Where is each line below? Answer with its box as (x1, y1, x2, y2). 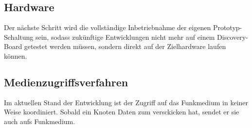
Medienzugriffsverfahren (4, 74, 128, 89)
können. (4, 50, 27, 61)
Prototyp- (213, 22, 242, 32)
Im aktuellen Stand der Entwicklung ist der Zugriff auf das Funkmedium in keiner (4, 97, 249, 107)
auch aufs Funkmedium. (4, 116, 75, 126)
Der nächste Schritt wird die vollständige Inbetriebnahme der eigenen (4, 22, 211, 32)
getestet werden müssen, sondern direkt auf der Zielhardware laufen (24, 41, 226, 51)
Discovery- (217, 32, 248, 42)
